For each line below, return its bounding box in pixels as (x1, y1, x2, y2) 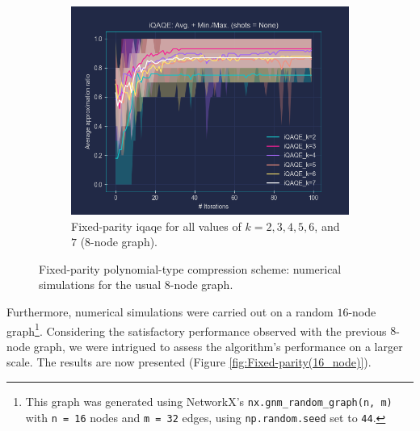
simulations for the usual (39, 276, 162, 293)
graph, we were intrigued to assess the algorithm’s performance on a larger (33, 337, 403, 354)
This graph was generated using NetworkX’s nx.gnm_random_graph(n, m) (25, 393, 393, 409)
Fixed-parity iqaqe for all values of (71, 217, 241, 234)
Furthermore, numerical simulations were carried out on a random (6, 303, 334, 320)
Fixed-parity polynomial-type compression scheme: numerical (39, 260, 342, 277)
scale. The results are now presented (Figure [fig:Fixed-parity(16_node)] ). (6, 354, 372, 370)
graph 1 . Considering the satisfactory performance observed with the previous (6, 320, 387, 339)
